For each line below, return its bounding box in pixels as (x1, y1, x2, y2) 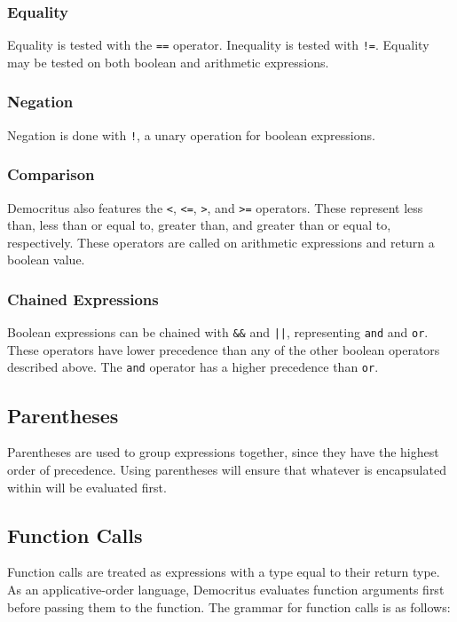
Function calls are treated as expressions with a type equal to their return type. (7, 563, 440, 581)
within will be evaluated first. (7, 477, 167, 496)
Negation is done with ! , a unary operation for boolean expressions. (7, 125, 375, 144)
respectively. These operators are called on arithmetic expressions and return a (7, 232, 435, 251)
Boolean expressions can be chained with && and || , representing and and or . (7, 323, 429, 342)
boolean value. (7, 250, 85, 269)
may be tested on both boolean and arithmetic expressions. (7, 52, 329, 71)
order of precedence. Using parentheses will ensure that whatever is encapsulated (7, 460, 446, 478)
